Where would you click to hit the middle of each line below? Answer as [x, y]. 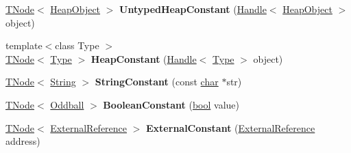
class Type [77, 45]
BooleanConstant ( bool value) [171, 104]
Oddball [67, 104]
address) [23, 141]
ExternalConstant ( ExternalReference [231, 127]
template [24, 45]
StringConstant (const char [157, 82]
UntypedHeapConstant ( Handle [193, 9]
